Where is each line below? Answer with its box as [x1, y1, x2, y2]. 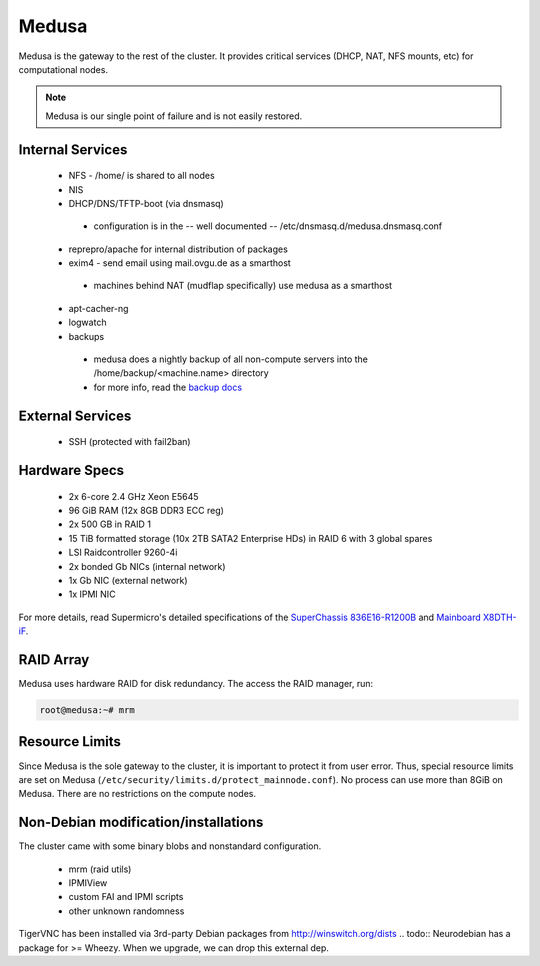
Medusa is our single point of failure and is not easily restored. [45, 110, 303, 122]
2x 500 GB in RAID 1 [68, 518, 152, 530]
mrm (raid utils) [68, 863, 132, 875]
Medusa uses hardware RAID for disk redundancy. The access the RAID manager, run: [18, 678, 374, 690]
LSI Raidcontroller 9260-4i [68, 546, 178, 559]
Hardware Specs [18, 462, 125, 479]
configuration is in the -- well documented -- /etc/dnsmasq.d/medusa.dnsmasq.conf [93, 220, 443, 232]
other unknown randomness [68, 905, 185, 917]
